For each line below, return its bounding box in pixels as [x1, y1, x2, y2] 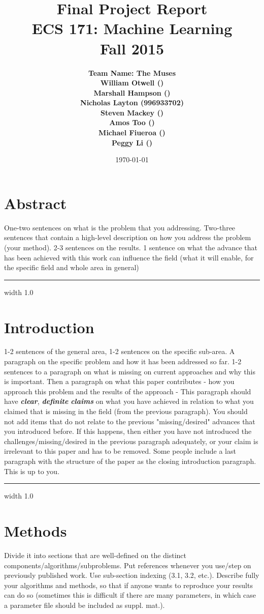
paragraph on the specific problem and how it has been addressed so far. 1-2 [4, 356, 242, 367]
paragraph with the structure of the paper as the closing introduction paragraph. [4, 456, 256, 466]
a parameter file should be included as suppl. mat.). [4, 599, 165, 610]
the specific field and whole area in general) [4, 262, 139, 273]
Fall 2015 [100, 38, 164, 59]
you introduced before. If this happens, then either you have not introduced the [4, 426, 252, 436]
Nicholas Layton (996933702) [80, 97, 184, 108]
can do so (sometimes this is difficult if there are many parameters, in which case [4, 590, 256, 600]
